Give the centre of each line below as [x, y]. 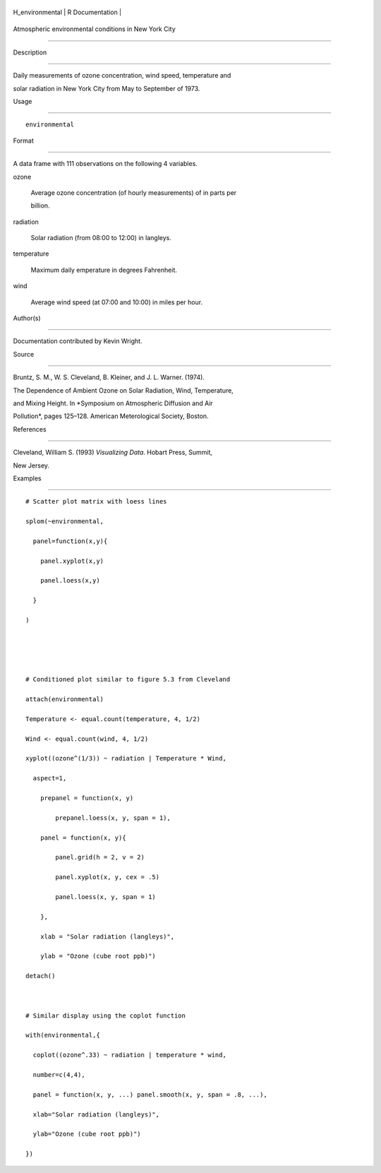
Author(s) [27, 318]
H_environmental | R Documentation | [67, 12]
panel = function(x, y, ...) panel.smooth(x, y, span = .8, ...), [150, 1094]
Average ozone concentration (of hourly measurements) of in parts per [134, 192]
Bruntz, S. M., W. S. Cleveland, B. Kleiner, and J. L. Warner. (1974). [109, 377]
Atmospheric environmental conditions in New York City [94, 29]
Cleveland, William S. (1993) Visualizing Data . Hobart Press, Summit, [113, 453]
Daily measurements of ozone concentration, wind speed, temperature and [122, 76]
